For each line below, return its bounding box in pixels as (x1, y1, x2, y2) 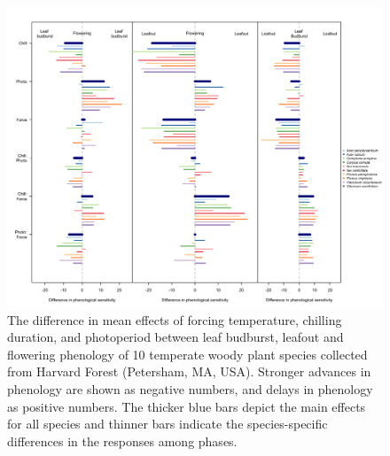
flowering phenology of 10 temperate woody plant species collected (7, 344, 368, 363)
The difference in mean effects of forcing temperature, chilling (7, 310, 342, 328)
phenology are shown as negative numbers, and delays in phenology (7, 380, 373, 398)
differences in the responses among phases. (7, 431, 238, 450)
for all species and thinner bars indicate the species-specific (7, 414, 328, 433)
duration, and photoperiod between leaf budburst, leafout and (7, 328, 344, 346)
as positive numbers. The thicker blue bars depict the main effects (7, 397, 366, 415)
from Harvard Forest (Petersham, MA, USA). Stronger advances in (7, 362, 371, 381)
